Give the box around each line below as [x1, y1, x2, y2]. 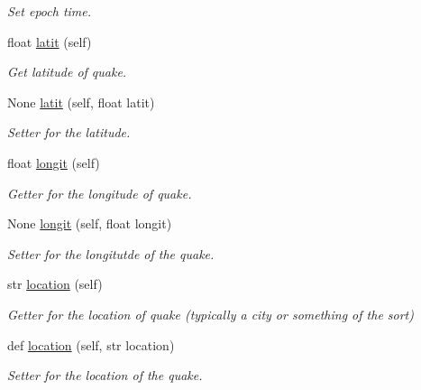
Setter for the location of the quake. [7, 366, 203, 385]
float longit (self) [7, 153, 100, 172]
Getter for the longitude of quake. [7, 183, 192, 202]
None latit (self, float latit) [7, 92, 155, 111]
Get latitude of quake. [7, 62, 127, 81]
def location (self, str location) [7, 335, 175, 354]
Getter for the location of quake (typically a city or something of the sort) [7, 304, 414, 323]
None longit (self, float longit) [7, 214, 172, 233]
